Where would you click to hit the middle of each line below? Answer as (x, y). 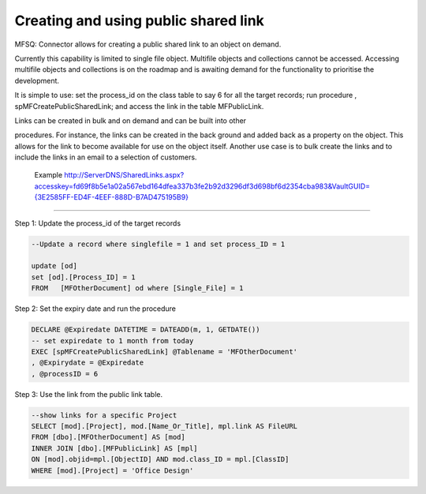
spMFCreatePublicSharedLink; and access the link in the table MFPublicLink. (139, 106)
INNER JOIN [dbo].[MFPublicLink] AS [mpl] (114, 448)
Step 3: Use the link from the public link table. (89, 394)
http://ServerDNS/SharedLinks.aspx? (124, 175)
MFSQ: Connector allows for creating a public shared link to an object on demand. (148, 44)
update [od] (54, 266)
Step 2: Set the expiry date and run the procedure (95, 309)
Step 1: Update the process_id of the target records (98, 223)
